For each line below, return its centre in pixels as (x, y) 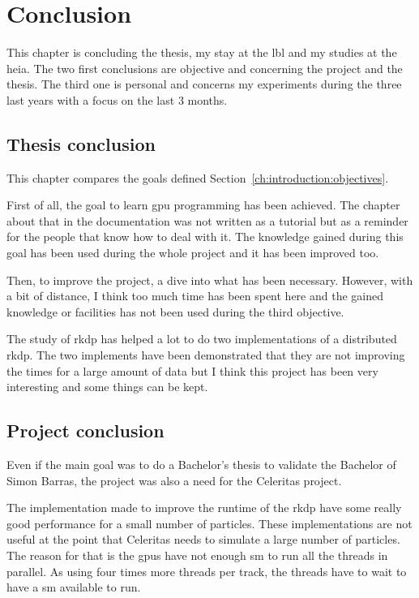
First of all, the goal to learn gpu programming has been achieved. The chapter (203, 205)
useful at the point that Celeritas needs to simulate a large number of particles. (203, 539)
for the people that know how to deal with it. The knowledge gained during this (205, 237)
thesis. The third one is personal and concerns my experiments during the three (204, 84)
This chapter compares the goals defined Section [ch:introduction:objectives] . (198, 177)
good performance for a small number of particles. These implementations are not (209, 523)
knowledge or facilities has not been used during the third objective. (175, 311)
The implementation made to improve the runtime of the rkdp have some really (204, 508)
